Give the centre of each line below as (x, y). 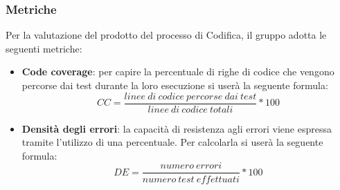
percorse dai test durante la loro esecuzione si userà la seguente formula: (175, 85)
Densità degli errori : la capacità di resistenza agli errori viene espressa (177, 128)
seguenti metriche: (44, 48)
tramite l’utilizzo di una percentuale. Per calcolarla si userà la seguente (172, 142)
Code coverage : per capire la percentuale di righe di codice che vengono (178, 72)
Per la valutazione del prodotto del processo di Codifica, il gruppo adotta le (166, 35)
